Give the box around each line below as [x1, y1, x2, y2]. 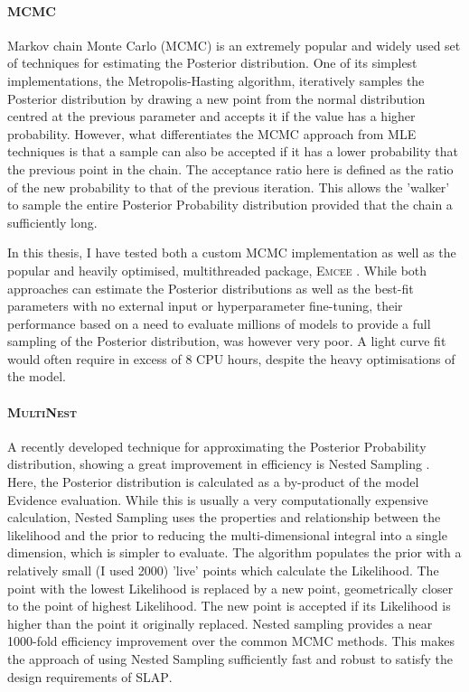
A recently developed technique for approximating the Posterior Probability [7, 436, 427, 455]
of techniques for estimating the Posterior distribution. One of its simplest [7, 53, 417, 72]
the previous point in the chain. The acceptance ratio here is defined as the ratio [7, 159, 454, 178]
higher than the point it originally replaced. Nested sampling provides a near [7, 613, 433, 632]
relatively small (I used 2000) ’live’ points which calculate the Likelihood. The [7, 561, 439, 580]
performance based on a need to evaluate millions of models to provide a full [7, 313, 431, 332]
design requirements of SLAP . [7, 667, 173, 686]
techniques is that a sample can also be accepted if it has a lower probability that [7, 142, 458, 161]
